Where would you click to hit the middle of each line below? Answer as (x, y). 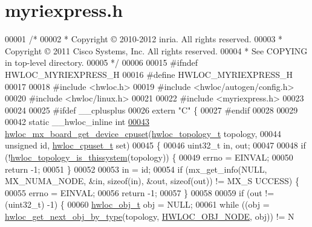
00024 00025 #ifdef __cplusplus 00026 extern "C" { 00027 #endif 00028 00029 (151, 110)
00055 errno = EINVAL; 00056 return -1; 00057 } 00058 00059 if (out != (140, 192)
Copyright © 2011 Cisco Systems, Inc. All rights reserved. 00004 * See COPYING (156, 50)
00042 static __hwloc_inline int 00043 (77, 122)
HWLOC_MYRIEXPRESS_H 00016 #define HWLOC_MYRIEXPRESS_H (149, 74)
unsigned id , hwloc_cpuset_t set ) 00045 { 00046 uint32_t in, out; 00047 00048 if (155, 145)
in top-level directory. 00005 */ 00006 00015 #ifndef (101, 62)
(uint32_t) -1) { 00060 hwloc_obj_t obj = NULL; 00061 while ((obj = (137, 204)
